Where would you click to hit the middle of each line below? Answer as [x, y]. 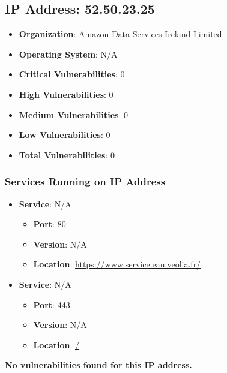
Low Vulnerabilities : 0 [65, 135]
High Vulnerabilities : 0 [66, 94]
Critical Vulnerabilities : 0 [72, 74]
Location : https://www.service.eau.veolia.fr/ [117, 264]
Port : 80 [50, 224]
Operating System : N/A [68, 54]
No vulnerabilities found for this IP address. [98, 365]
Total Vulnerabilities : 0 [67, 154]
